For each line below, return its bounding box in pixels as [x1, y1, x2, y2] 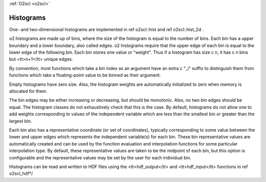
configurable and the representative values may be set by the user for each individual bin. [9, 154, 192, 160]
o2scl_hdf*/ [9, 171, 33, 177]
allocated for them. [9, 88, 48, 94]
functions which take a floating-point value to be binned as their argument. [9, 72, 161, 78]
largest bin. [9, 118, 32, 124]
